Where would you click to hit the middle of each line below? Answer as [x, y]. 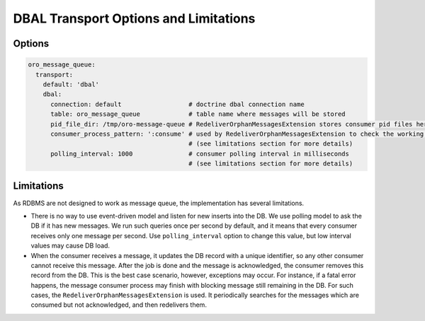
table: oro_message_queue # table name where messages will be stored [198, 114]
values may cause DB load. [70, 246]
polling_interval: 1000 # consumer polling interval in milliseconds [200, 153]
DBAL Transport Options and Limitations [134, 18]
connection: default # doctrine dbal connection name [177, 104]
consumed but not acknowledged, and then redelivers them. [119, 305]
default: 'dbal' [71, 84]
